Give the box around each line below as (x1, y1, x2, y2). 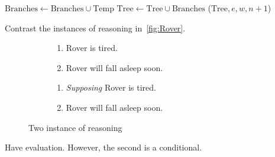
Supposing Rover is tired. (66, 81, 156, 94)
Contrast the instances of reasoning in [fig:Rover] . (5, 21, 186, 34)
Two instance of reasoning (28, 121, 122, 133)
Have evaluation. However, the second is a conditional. (5, 141, 202, 153)
